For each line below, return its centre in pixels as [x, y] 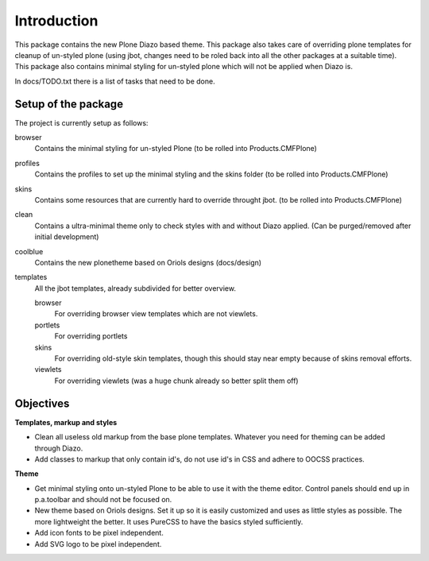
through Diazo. [59, 448]
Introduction [56, 21]
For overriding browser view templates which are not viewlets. [156, 314]
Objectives [42, 403]
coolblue [29, 251]
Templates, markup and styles [66, 422]
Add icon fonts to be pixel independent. [99, 533]
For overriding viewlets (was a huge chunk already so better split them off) [176, 381]
